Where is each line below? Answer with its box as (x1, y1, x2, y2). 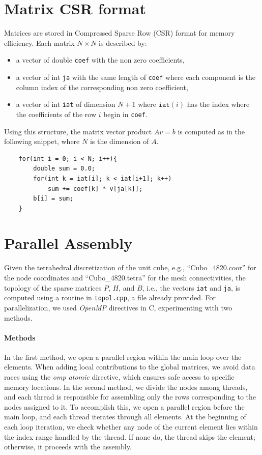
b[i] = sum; (33, 195, 74, 203)
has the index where (187, 99, 250, 109)
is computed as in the (178, 126, 245, 136)
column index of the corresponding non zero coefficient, (16, 81, 188, 92)
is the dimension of (90, 136, 149, 147)
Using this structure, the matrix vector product (4, 126, 152, 136)
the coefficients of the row (16, 108, 96, 119)
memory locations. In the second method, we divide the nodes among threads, (4, 381, 248, 392)
